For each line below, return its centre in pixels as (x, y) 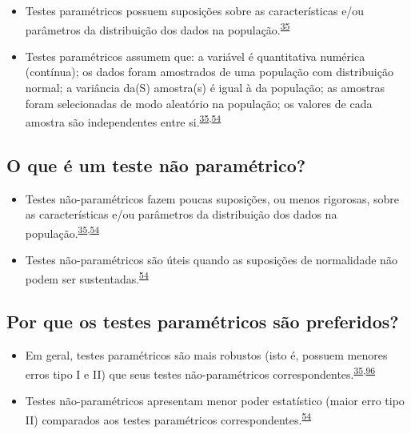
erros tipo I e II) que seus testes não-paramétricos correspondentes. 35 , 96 (200, 372)
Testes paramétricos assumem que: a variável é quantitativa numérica (195, 56)
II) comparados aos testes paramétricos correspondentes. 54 (168, 418)
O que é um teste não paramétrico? (156, 165)
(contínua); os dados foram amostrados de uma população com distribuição (209, 72)
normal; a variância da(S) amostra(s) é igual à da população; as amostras (205, 88)
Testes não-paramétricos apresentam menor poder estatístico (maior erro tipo (215, 400)
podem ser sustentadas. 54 (87, 277)
